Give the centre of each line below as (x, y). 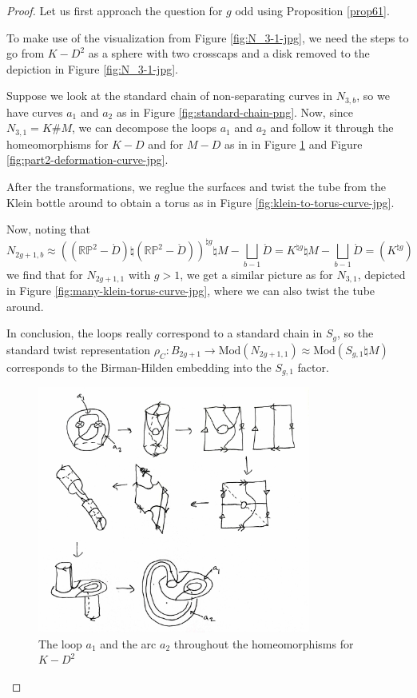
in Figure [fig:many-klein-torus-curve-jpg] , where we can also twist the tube (191, 291)
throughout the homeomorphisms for (264, 643)
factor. (313, 367)
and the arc (128, 643)
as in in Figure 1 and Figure (293, 144)
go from (26, 53)
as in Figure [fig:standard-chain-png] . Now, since (235, 112)
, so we (373, 96)
